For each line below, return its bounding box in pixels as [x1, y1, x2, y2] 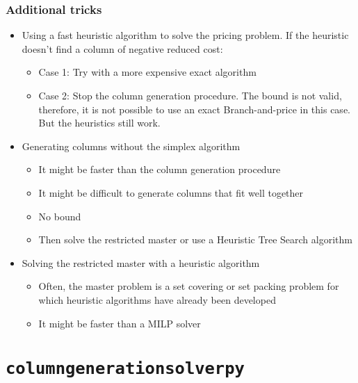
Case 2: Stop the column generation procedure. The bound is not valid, [38, 88, 342, 102]
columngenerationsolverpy [6, 359, 245, 379]
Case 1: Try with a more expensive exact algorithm [38, 65, 257, 79]
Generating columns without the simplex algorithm [22, 138, 241, 153]
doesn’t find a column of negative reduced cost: [22, 41, 223, 56]
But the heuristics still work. [38, 115, 161, 130]
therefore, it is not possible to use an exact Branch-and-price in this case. [38, 101, 350, 116]
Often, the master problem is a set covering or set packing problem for [38, 279, 339, 293]
